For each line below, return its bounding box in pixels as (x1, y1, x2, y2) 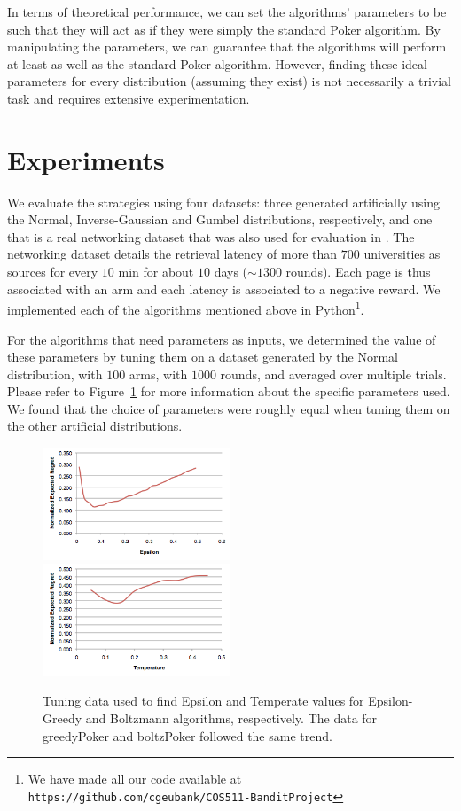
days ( (214, 262, 248, 281)
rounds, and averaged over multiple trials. (220, 364, 447, 383)
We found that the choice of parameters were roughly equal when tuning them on (7, 399, 450, 417)
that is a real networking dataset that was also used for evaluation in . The (7, 227, 415, 246)
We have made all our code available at (27, 769, 242, 788)
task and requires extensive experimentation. (7, 89, 250, 107)
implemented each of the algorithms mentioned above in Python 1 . (7, 298, 364, 318)
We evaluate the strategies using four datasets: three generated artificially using (7, 192, 440, 211)
